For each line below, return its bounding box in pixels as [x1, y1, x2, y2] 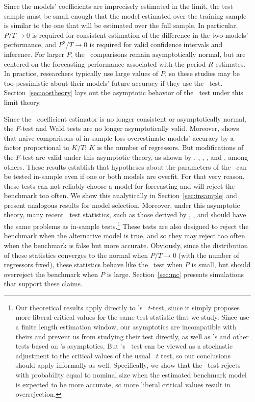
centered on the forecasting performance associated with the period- [4, 58, 208, 69]
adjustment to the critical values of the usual [15, 350, 151, 360]
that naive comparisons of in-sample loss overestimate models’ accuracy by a [4, 132, 234, 143]
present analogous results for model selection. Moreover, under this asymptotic [4, 200, 240, 210]
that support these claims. [4, 278, 83, 289]
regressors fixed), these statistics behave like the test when [4, 259, 183, 270]
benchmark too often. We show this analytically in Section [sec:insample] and [4, 190, 237, 201]
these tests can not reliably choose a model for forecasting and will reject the [4, 180, 235, 191]
